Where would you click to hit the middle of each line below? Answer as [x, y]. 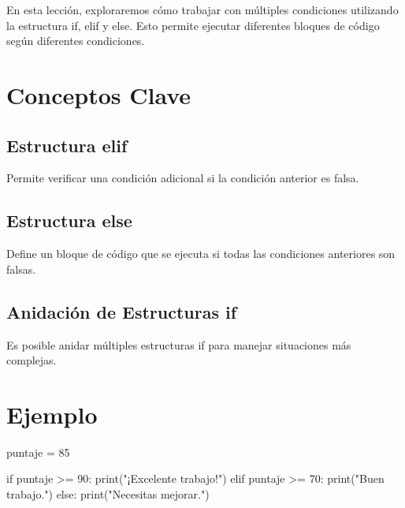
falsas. [21, 269]
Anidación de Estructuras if [122, 311]
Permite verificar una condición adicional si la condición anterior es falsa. [183, 178]
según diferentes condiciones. [76, 41]
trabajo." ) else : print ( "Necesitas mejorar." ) [108, 494]
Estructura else [69, 220]
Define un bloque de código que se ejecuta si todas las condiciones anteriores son [201, 254]
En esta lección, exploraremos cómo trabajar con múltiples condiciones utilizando [202, 9]
